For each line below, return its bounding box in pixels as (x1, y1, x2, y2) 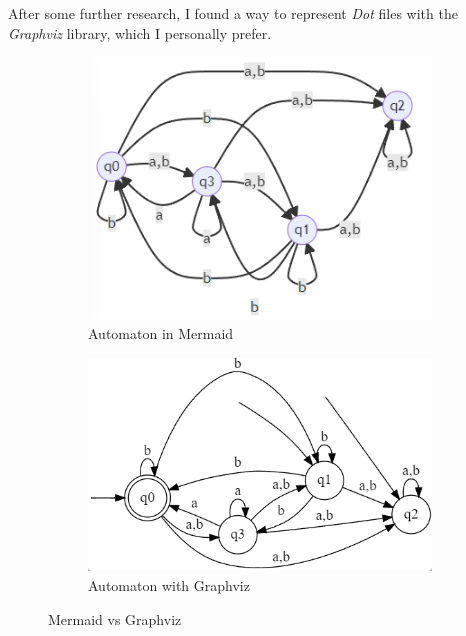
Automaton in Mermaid (88, 322, 234, 343)
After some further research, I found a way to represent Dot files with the (8, 3, 458, 23)
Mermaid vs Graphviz (48, 608, 182, 629)
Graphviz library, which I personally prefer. (8, 22, 272, 43)
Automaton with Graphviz (88, 574, 250, 595)
